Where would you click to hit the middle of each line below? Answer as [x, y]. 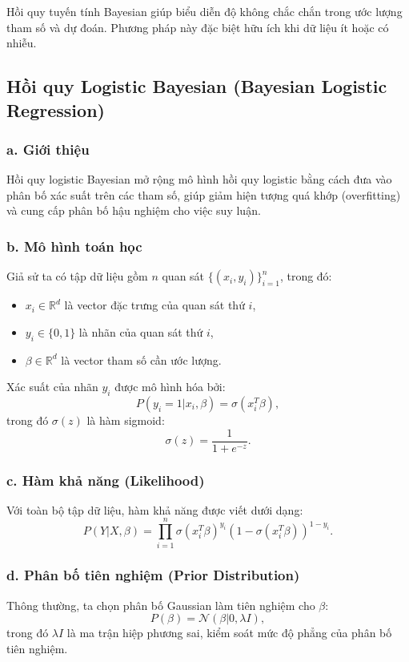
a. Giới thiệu [48, 149]
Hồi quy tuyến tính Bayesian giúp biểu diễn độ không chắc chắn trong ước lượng [204, 11]
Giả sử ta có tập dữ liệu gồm [77, 276]
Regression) [56, 109]
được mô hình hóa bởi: [170, 387]
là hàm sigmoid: [126, 420]
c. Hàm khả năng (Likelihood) [106, 480]
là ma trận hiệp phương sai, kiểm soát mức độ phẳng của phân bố [229, 633]
